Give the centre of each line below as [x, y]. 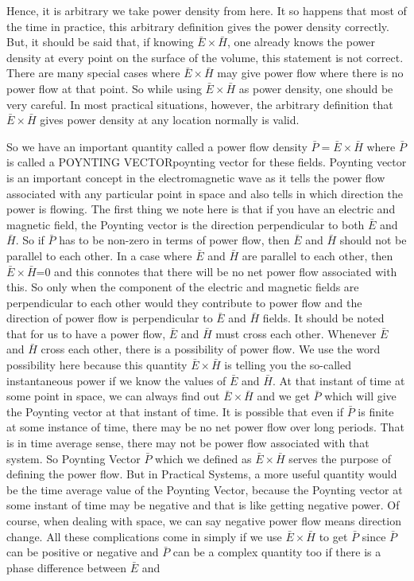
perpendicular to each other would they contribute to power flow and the [184, 302]
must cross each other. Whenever [296, 333]
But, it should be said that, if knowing [100, 42]
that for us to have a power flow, [86, 333]
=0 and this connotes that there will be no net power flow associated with [217, 271]
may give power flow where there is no [310, 73]
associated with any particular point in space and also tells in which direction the [205, 193]
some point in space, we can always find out [113, 396]
